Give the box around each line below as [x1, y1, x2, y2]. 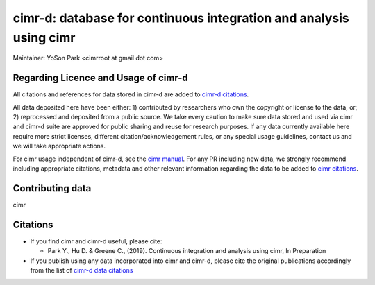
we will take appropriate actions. [12, 142, 106, 150]
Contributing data [12, 182, 92, 194]
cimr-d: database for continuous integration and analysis [12, 10, 350, 26]
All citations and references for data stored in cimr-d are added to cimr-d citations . [12, 90, 249, 98]
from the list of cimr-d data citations [30, 266, 133, 274]
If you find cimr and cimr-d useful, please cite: [30, 236, 162, 245]
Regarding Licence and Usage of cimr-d [12, 72, 188, 84]
